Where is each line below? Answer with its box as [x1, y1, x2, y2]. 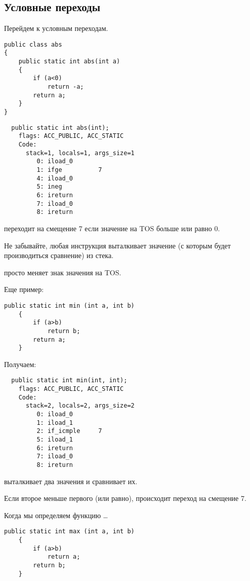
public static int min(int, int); [11, 377, 128, 384]
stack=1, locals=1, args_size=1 [25, 149, 135, 157]
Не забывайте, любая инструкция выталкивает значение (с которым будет [4, 240, 231, 250]
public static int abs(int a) [18, 58, 120, 65]
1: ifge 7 [36, 166, 102, 173]
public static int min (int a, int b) [4, 302, 135, 309]
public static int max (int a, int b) [4, 528, 135, 535]
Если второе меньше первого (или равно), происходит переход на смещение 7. [4, 493, 246, 503]
